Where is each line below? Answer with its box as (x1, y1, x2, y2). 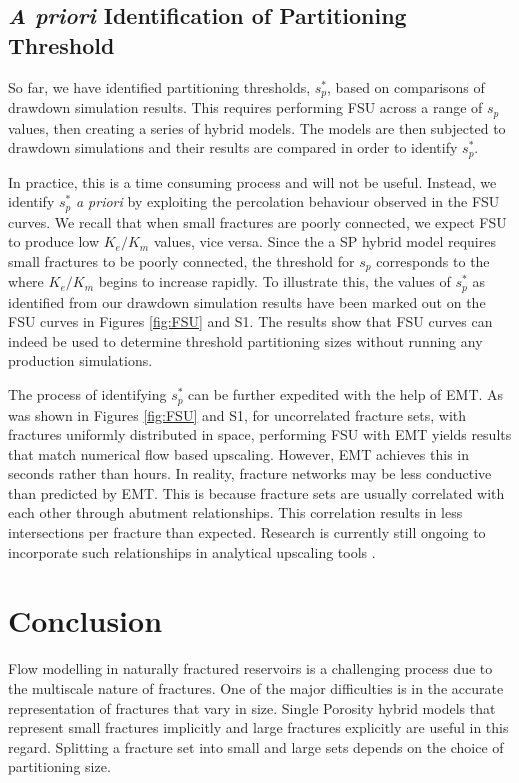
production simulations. (8, 350, 153, 371)
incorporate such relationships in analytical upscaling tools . (8, 541, 376, 562)
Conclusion (8, 600, 163, 641)
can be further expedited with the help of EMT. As (188, 384, 504, 405)
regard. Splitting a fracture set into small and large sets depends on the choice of (8, 736, 504, 757)
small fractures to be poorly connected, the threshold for (8, 250, 355, 271)
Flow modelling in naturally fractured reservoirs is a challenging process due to (8, 658, 493, 679)
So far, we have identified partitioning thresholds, (8, 76, 311, 97)
